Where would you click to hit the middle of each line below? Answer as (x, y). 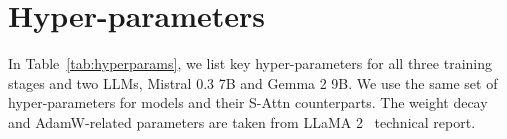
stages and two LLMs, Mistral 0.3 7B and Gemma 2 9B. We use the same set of (253, 82)
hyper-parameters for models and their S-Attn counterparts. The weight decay (248, 102)
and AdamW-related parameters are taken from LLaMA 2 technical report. (242, 121)
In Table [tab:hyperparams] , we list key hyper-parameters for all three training (250, 63)
